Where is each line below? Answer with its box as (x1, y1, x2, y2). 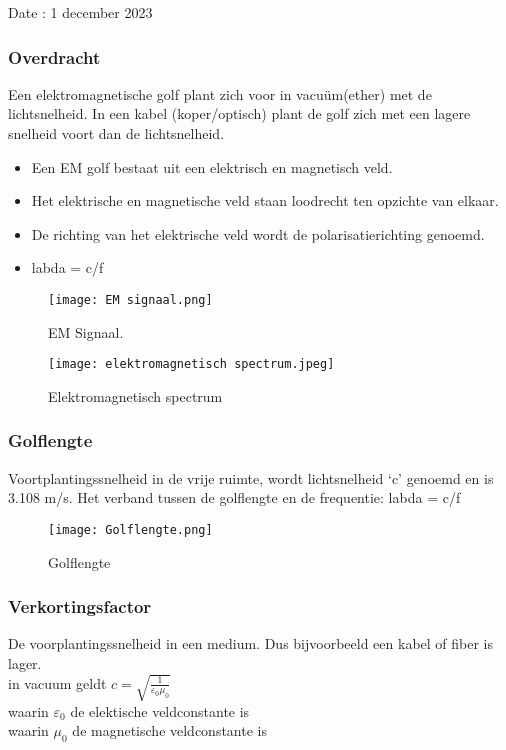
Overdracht (8, 44, 101, 69)
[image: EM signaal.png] (48, 292, 213, 307)
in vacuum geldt (8, 672, 107, 693)
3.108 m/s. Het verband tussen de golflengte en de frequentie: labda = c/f (8, 487, 461, 508)
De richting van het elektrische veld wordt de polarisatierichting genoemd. (31, 223, 485, 244)
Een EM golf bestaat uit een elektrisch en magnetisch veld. (31, 156, 393, 177)
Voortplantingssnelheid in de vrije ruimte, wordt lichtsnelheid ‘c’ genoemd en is (8, 467, 494, 488)
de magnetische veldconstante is (72, 720, 267, 741)
